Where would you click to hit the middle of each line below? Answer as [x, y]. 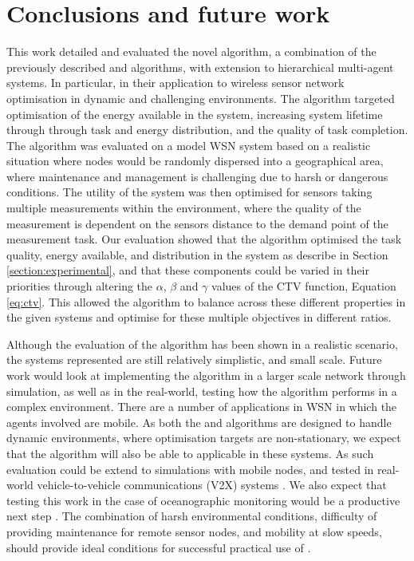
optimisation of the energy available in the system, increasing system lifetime [195, 114]
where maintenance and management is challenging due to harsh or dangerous [197, 176]
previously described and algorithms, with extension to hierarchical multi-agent [200, 67]
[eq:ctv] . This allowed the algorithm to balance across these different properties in [206, 301]
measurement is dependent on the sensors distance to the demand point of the [197, 223]
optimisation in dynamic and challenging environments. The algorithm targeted [201, 98]
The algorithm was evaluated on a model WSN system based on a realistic [189, 145]
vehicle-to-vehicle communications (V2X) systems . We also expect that [212, 485]
